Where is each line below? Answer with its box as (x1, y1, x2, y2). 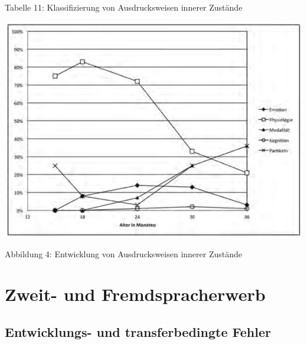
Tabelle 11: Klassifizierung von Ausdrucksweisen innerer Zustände (5, 1, 243, 13)
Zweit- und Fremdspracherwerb (5, 282, 266, 306)
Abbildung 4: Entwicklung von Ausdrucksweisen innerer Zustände (5, 247, 242, 260)
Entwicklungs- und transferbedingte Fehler (5, 322, 271, 340)
